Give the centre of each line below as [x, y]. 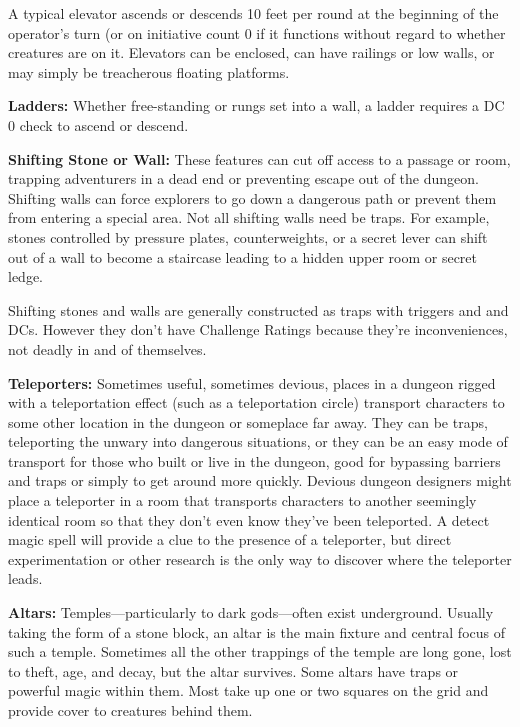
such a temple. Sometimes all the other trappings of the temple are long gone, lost [260, 651]
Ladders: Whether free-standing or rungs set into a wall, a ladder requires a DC [256, 105]
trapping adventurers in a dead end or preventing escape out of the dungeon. [243, 178]
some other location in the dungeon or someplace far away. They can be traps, [248, 421]
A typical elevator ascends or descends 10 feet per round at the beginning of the [253, 13]
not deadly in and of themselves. [107, 348]
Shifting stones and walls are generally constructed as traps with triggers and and [258, 309]
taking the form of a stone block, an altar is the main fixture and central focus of [257, 631]
